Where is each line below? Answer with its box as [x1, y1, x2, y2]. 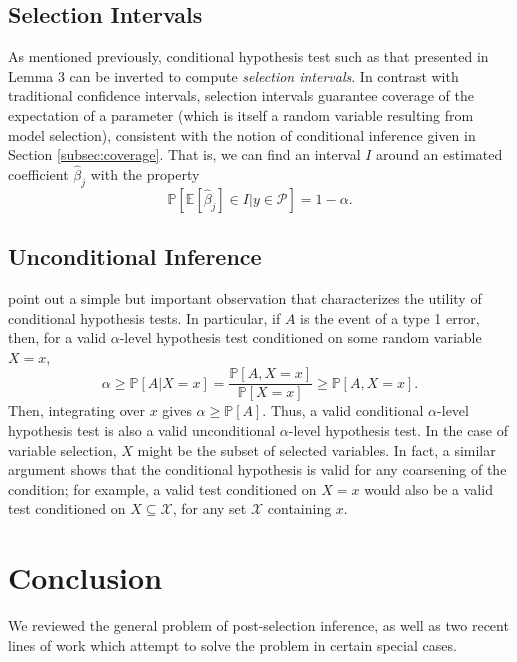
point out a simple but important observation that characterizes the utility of [8, 287, 482, 308]
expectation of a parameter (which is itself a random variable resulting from [8, 104, 474, 125]
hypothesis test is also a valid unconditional [8, 420, 276, 441]
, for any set [172, 498, 247, 519]
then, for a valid [8, 327, 107, 348]
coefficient [8, 163, 69, 184]
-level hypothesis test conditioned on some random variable [119, 327, 482, 348]
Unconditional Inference [8, 241, 262, 272]
